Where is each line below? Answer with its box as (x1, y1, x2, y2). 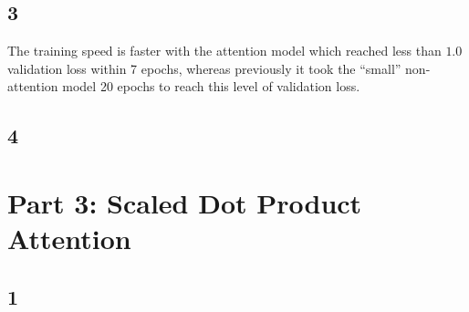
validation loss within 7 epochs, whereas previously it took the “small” (7, 58, 401, 78)
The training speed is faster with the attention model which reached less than (7, 41, 442, 60)
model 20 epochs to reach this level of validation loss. (62, 77, 360, 96)
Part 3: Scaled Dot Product (7, 183, 362, 221)
